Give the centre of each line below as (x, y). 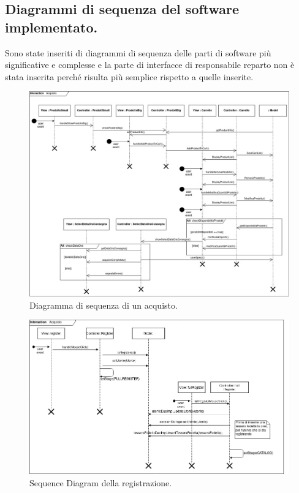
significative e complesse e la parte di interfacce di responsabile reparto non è (150, 65)
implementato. (51, 27)
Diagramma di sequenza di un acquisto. (104, 305)
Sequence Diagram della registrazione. (101, 482)
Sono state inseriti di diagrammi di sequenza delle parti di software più (138, 52)
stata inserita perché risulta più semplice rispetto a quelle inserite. (129, 76)
